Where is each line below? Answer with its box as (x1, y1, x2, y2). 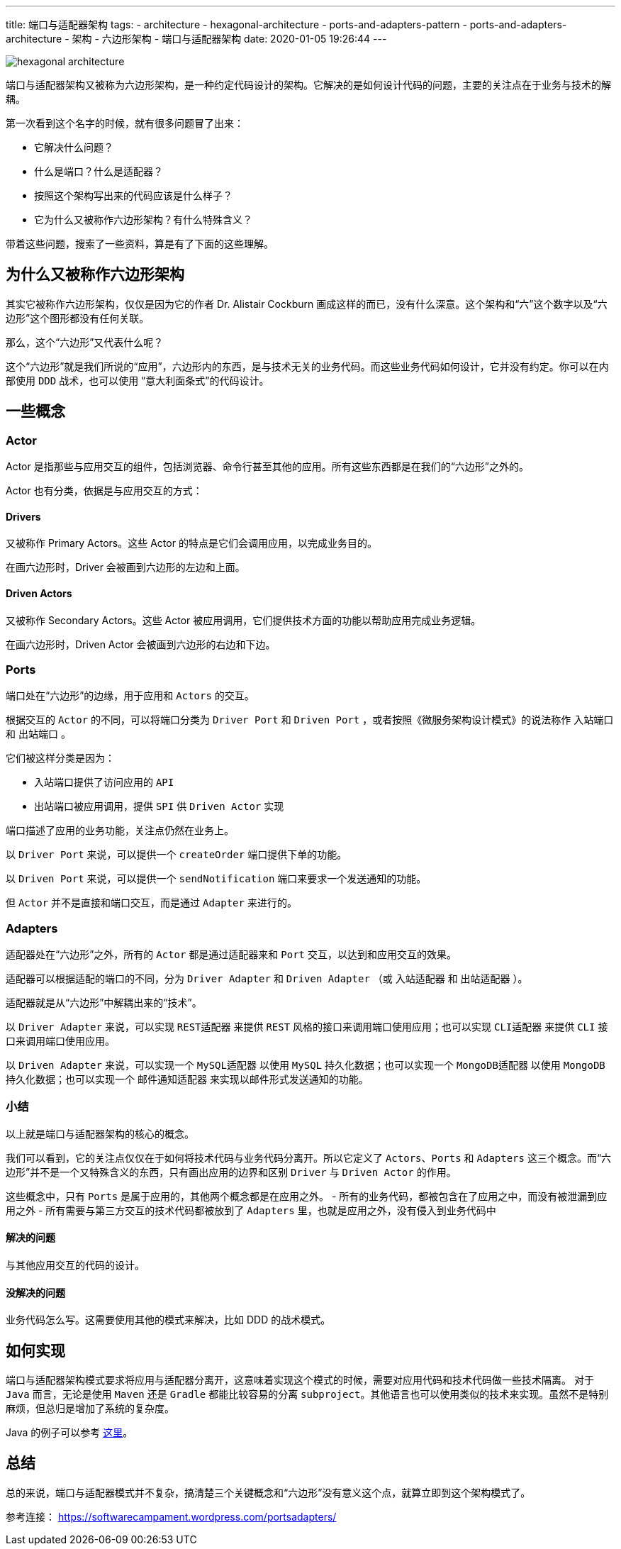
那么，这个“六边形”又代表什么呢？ (6, 335, 164, 348)
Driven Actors (6, 587, 72, 599)
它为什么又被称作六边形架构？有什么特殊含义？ (34, 213, 252, 226)
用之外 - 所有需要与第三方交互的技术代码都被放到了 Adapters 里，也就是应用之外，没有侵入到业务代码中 (6, 1204, 496, 1216)
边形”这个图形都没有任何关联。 (6, 311, 150, 324)
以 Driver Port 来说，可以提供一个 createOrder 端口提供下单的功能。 (6, 848, 347, 861)
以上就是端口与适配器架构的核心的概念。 (6, 1127, 194, 1140)
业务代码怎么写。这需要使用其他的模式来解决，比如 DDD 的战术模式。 (6, 1314, 331, 1326)
